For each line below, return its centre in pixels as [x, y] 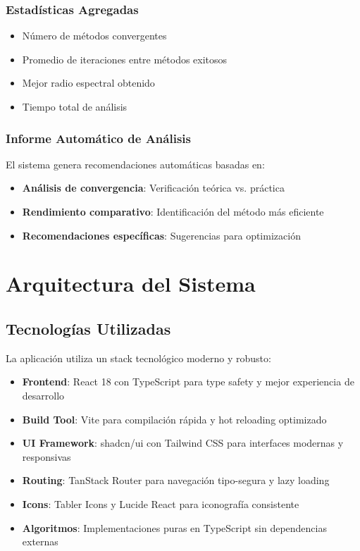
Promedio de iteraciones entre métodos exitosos [125, 59]
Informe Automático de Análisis [98, 138]
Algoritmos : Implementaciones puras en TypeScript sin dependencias [174, 527]
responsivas [46, 456]
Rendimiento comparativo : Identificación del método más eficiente [173, 211]
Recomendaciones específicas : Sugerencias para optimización [161, 235]
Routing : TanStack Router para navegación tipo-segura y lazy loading [176, 480]
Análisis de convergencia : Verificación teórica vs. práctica [153, 188]
